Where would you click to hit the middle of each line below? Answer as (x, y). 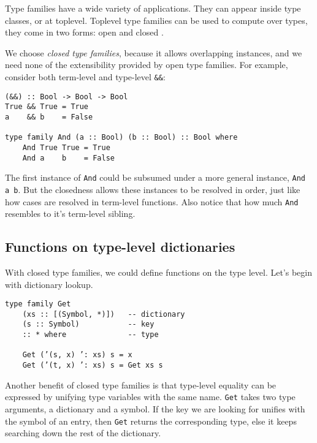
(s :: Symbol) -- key (88, 324)
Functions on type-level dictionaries (120, 247)
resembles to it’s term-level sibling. (70, 214)
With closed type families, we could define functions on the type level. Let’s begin (158, 272)
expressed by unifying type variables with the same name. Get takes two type (150, 397)
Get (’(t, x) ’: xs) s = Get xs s (93, 365)
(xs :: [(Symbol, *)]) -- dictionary (104, 314)
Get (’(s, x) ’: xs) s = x (77, 355)
